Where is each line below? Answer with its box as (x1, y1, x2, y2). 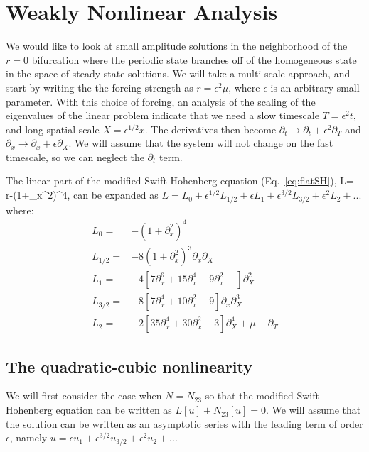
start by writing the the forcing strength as (6, 79, 193, 94)
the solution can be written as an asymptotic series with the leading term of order (6, 416, 363, 431)
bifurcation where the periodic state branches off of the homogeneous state (31, 52, 357, 67)
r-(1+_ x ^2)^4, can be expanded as (6, 187, 159, 202)
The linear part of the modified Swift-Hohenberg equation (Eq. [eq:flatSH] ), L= (6, 173, 354, 188)
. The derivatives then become (144, 121, 277, 136)
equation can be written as (55, 402, 172, 417)
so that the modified (205, 388, 294, 403)
